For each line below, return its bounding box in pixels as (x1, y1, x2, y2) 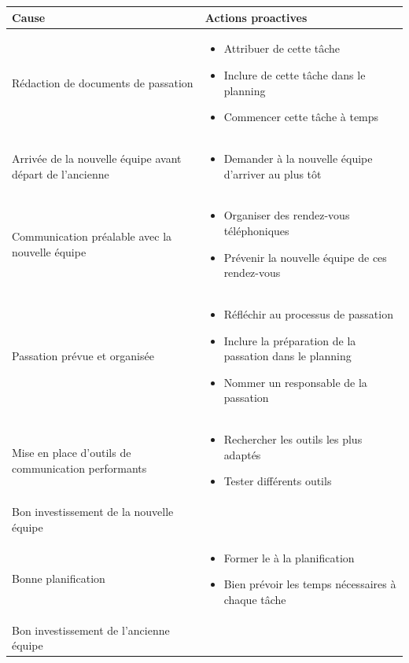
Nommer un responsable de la (223, 374, 367, 390)
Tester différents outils (223, 473, 332, 489)
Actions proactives (204, 9, 308, 25)
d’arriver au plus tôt (223, 165, 322, 182)
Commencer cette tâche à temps (223, 109, 379, 125)
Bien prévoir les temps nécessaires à (223, 576, 396, 592)
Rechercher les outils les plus (223, 431, 363, 448)
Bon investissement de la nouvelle (12, 503, 174, 520)
